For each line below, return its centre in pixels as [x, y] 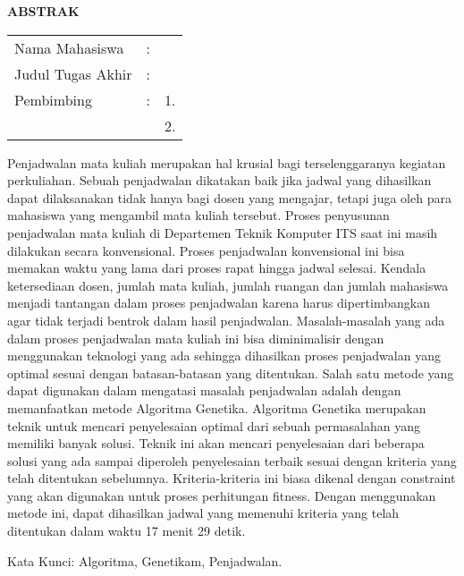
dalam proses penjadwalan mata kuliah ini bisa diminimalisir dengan [196, 338]
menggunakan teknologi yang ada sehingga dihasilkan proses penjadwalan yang [224, 356]
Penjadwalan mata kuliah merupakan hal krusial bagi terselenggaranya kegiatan [227, 162]
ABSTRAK [43, 11]
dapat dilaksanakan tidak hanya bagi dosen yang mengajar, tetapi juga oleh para [229, 197]
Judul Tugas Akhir [73, 73]
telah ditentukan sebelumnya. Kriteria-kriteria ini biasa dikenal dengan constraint [232, 478]
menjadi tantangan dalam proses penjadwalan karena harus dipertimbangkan [219, 303]
